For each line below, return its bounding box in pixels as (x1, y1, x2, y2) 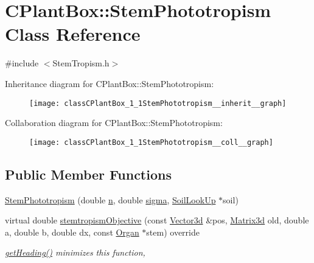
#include (5, 57, 39, 69)
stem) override (146, 225, 200, 238)
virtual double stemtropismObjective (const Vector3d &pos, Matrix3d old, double (5, 214, 309, 226)
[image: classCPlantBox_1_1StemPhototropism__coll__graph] (29, 138, 273, 147)
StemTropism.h (52, 57, 110, 69)
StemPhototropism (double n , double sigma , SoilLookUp (5, 193, 216, 206)
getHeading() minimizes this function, (5, 246, 145, 259)
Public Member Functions (5, 164, 172, 183)
